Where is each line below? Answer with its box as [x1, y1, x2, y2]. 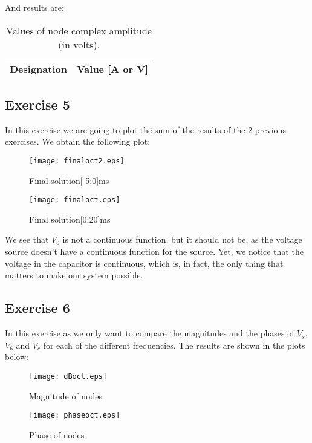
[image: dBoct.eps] [29, 372, 107, 381]
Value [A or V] [76, 61, 149, 76]
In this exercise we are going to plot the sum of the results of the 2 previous [5, 123, 286, 136]
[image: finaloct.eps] [29, 195, 120, 205]
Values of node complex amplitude [6, 23, 152, 38]
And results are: [5, 1, 64, 13]
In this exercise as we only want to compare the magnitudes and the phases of [5, 327, 294, 340]
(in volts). [58, 37, 100, 51]
